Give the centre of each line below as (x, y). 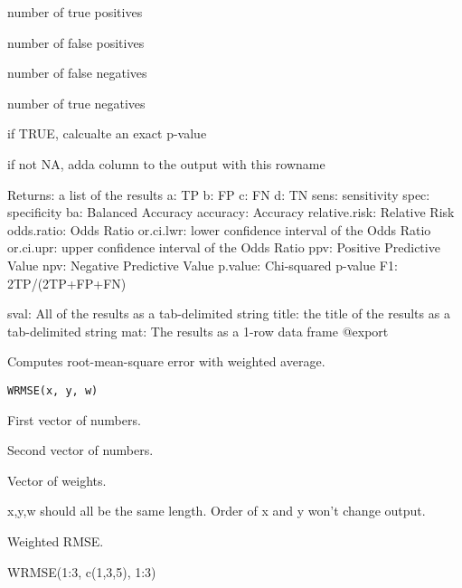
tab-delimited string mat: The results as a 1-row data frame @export (198, 331)
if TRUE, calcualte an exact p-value (107, 133)
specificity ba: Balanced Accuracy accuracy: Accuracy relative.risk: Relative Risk (231, 212)
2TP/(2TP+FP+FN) (67, 283)
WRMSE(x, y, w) (53, 390)
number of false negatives (77, 73)
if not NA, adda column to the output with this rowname (166, 163)
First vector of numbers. (74, 419)
